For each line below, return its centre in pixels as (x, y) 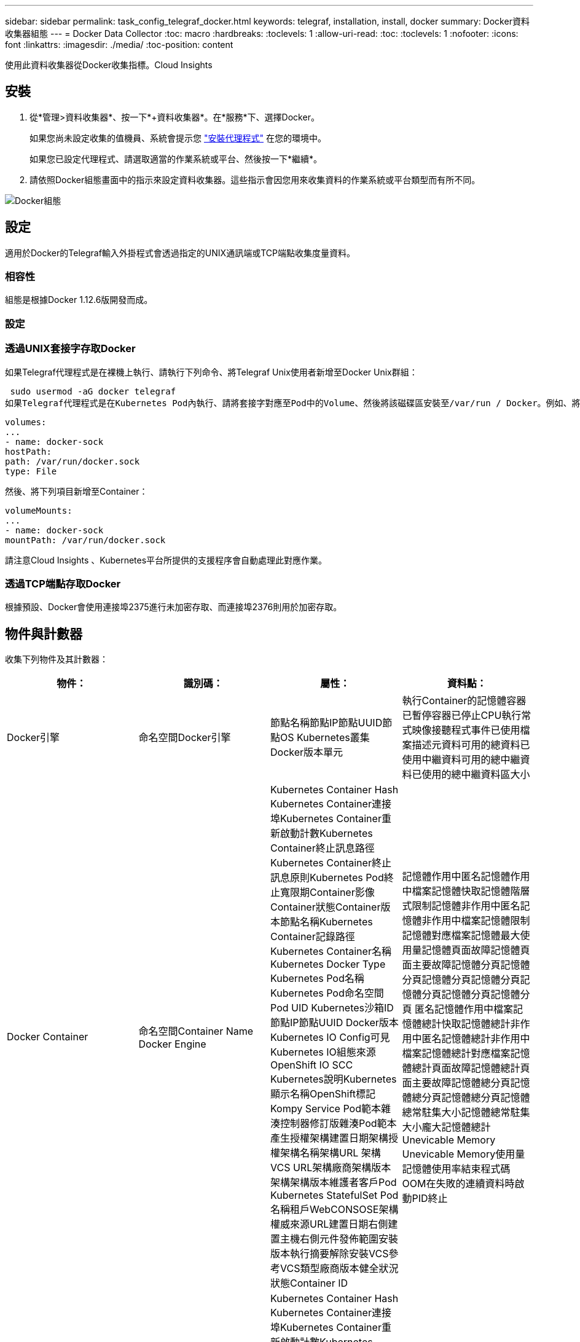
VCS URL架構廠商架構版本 (331, 1168)
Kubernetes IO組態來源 (323, 1052)
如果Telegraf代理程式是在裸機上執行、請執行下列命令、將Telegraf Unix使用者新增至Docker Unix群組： (211, 372)
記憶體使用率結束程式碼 (456, 1169)
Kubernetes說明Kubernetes (334, 1079)
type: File (31, 471)
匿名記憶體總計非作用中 (476, 1039)
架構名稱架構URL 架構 (331, 1153)
